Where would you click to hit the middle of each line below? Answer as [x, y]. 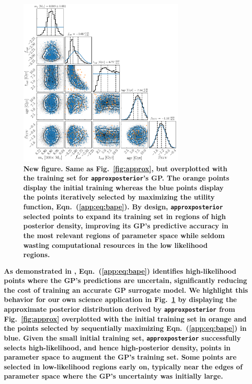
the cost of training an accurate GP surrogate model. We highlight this [126, 290]
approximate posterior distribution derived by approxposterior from [120, 309]
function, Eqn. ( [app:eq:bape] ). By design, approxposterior [123, 207]
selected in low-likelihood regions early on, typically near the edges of [123, 366]
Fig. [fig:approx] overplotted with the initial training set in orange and [125, 318]
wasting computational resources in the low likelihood [116, 245]
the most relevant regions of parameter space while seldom [124, 235]
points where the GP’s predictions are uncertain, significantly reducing [126, 280]
